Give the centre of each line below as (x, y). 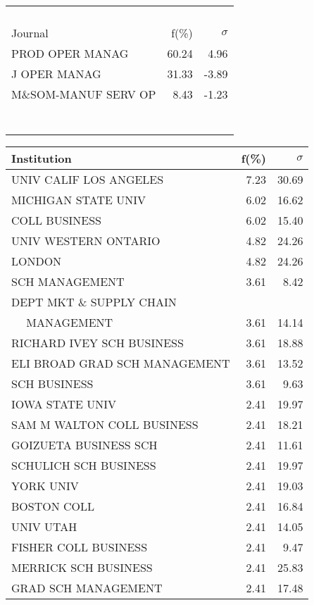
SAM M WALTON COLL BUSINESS (105, 424)
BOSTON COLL (53, 506)
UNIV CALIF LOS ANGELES (88, 179)
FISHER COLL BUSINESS (80, 547)
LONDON (37, 261)
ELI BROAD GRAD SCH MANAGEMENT (121, 363)
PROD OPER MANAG (70, 53)
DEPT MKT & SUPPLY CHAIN (94, 302)
